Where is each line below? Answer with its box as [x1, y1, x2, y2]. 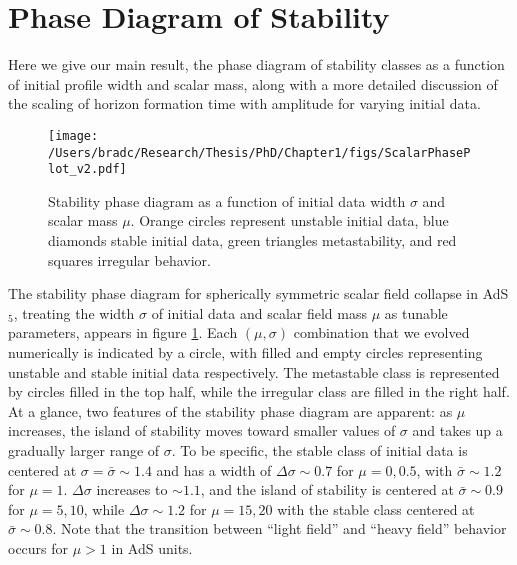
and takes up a [412, 420, 503, 441]
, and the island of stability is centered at [200, 479, 454, 500]
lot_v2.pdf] [48, 162, 127, 177]
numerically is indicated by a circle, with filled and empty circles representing [8, 342, 483, 363]
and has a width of [156, 459, 272, 480]
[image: [48, 128, 99, 143]
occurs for [8, 537, 69, 558]
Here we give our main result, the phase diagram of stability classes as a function [8, 54, 505, 75]
